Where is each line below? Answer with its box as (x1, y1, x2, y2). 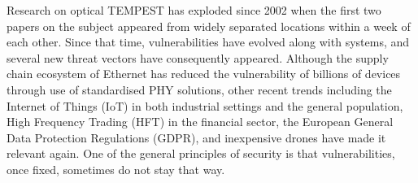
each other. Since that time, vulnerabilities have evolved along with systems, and (7, 33, 410, 50)
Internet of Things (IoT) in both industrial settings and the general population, (7, 97, 403, 114)
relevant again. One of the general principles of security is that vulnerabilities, (7, 145, 395, 162)
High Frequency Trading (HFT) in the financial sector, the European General (7, 113, 394, 130)
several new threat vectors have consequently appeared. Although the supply (7, 49, 389, 66)
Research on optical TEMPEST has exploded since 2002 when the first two (7, 2, 381, 18)
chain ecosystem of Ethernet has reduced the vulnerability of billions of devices (7, 65, 401, 82)
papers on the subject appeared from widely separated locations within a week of (7, 17, 411, 34)
